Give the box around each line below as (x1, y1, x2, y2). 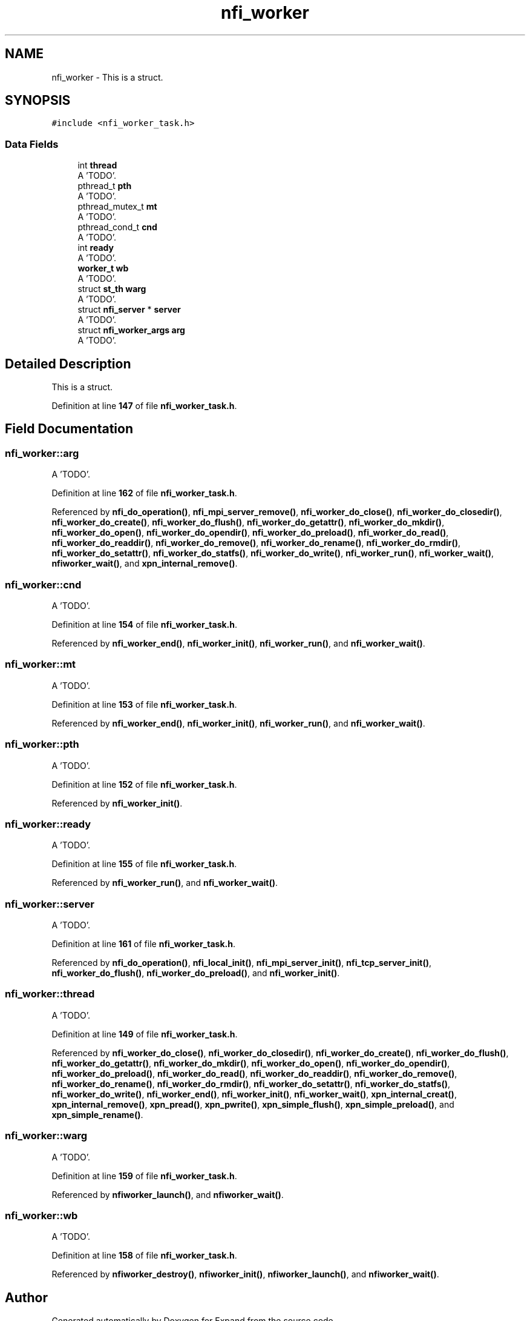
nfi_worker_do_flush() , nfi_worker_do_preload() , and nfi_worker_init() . (51, 968, 340, 978)
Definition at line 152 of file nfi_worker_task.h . (51, 779, 237, 790)
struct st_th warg (77, 284, 146, 294)
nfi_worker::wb (5, 1209, 78, 1222)
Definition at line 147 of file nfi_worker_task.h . (51, 401, 237, 411)
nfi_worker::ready (5, 817, 91, 830)
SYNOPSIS (5, 93, 71, 108)
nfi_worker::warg (5, 1130, 88, 1142)
